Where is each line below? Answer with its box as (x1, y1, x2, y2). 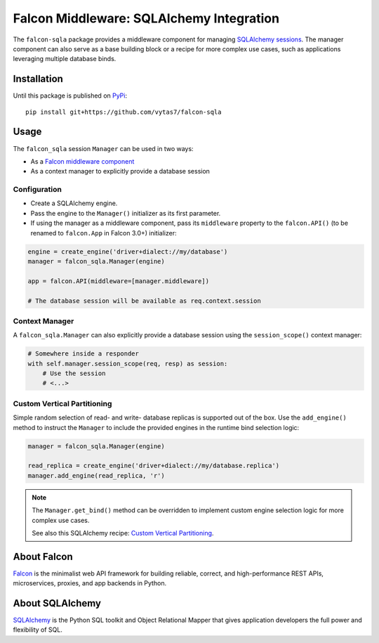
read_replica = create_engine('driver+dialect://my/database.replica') (27, 462, 280, 470)
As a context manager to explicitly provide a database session (30, 167, 211, 176)
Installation (13, 73, 63, 85)
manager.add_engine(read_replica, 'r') (27, 472, 165, 479)
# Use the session (42, 370, 106, 377)
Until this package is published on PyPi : (13, 91, 128, 100)
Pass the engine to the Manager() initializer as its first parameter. (30, 209, 221, 217)
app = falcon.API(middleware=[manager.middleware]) (27, 277, 210, 285)
